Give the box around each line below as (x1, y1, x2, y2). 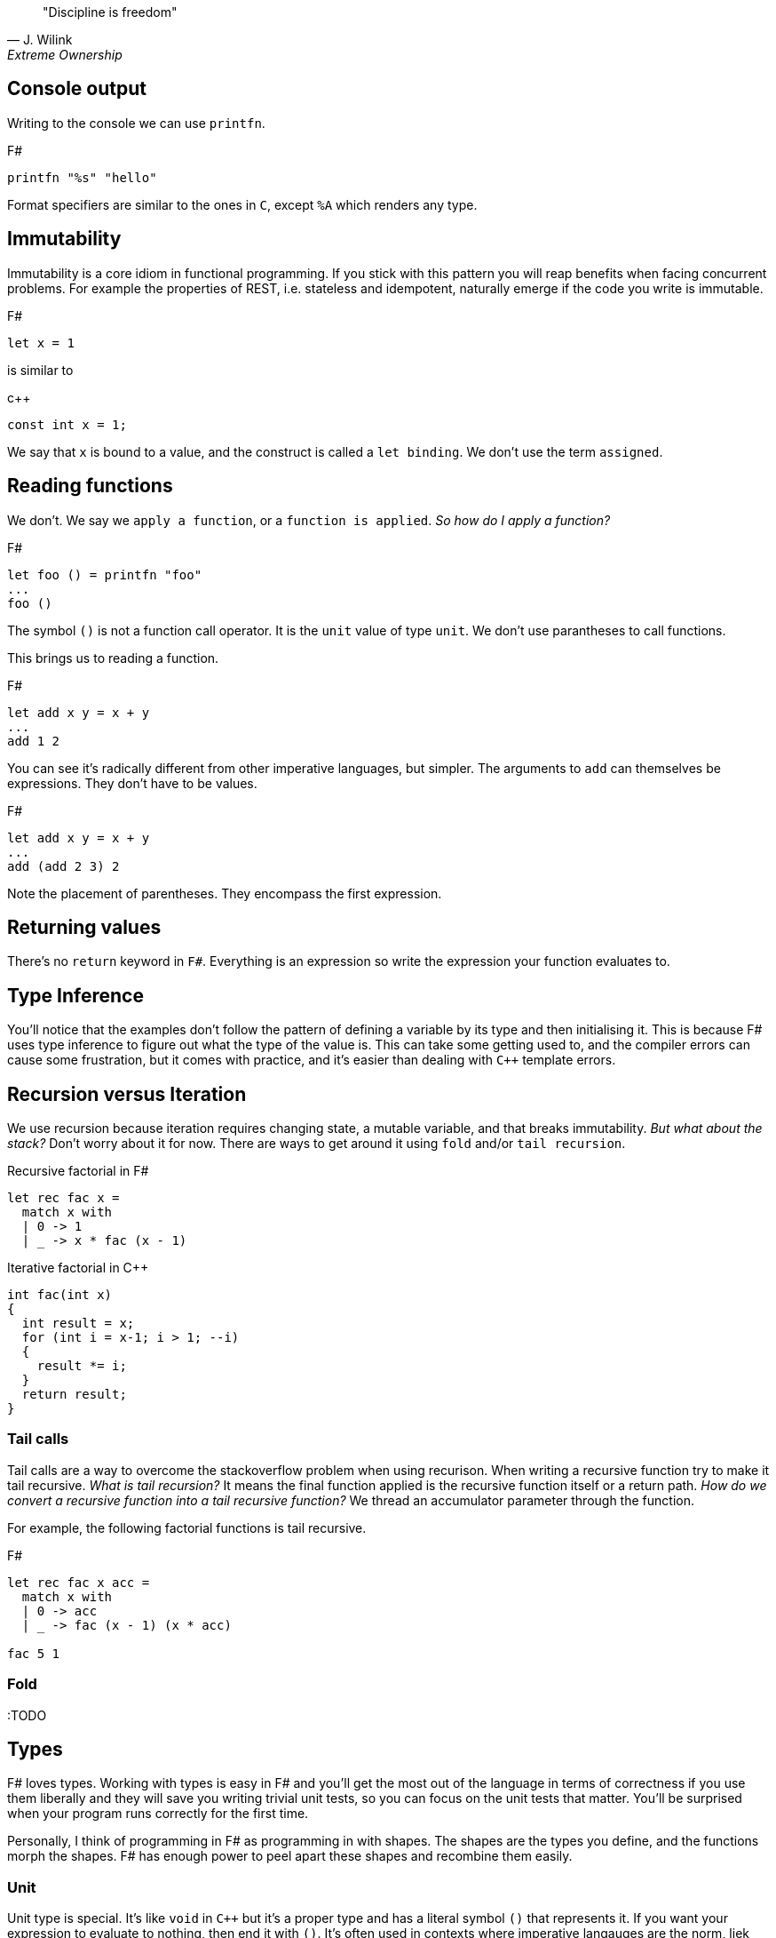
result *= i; (36, 1359, 127, 1374)
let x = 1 (7, 335, 75, 350)
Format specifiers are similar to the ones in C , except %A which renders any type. (7, 196, 478, 212)
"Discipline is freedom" (43, 4, 178, 20)
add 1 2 (7, 733, 60, 748)
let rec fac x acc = (7, 1575, 150, 1590)
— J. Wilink (7, 32, 73, 47)
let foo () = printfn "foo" (7, 567, 202, 582)
